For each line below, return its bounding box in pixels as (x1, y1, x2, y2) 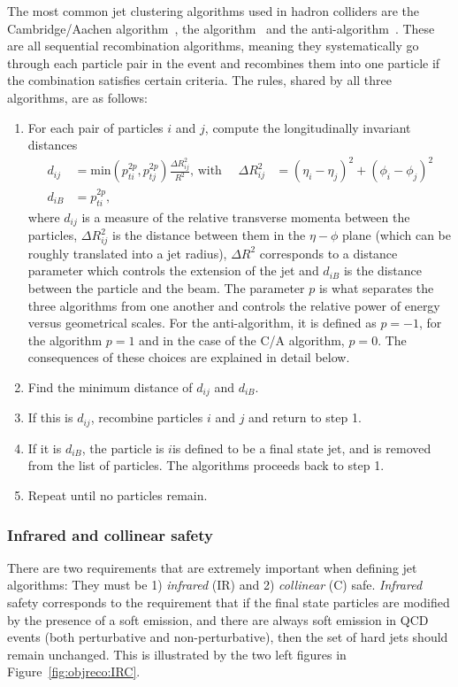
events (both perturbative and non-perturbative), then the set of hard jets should (7, 628, 448, 646)
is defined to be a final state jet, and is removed (172, 438, 431, 457)
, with (190, 165, 222, 178)
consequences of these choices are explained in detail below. (27, 348, 350, 367)
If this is (27, 408, 73, 427)
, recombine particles (90, 408, 203, 427)
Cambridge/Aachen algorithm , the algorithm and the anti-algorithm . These (7, 19, 435, 37)
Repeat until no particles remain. (27, 485, 208, 504)
